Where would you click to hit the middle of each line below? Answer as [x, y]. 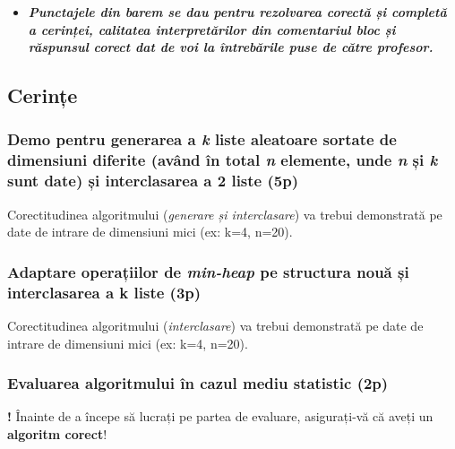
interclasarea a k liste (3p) [104, 292]
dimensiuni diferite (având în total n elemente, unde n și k [223, 160]
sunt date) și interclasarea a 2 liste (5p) [153, 181]
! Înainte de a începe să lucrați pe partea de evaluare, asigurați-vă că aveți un [220, 416]
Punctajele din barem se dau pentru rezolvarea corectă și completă [237, 12]
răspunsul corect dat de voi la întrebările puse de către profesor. [231, 47]
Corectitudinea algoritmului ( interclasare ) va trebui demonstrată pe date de [215, 325]
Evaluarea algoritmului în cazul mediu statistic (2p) [198, 383]
